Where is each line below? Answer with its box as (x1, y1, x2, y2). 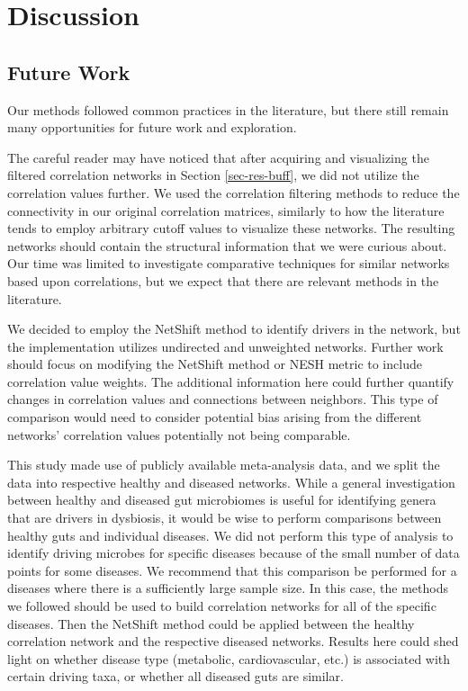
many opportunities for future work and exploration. (7, 118, 297, 137)
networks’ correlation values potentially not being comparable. (7, 425, 351, 444)
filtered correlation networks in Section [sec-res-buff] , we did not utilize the (7, 166, 419, 184)
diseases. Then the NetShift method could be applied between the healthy (7, 614, 415, 633)
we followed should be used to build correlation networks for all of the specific (7, 597, 436, 615)
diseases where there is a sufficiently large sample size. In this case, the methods (7, 579, 448, 597)
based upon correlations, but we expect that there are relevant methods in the (7, 271, 439, 290)
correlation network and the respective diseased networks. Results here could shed (7, 632, 459, 651)
